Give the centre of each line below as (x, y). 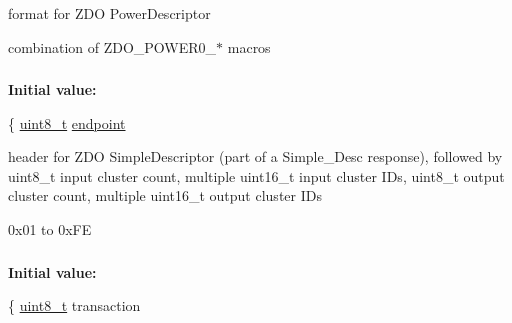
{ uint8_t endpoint (67, 122)
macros (249, 46)
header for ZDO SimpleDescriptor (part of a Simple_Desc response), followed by (255, 156)
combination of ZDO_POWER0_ (112, 46)
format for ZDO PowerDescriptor (109, 13)
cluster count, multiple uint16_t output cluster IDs (165, 195)
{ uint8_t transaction (74, 305)
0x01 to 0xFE (50, 229)
